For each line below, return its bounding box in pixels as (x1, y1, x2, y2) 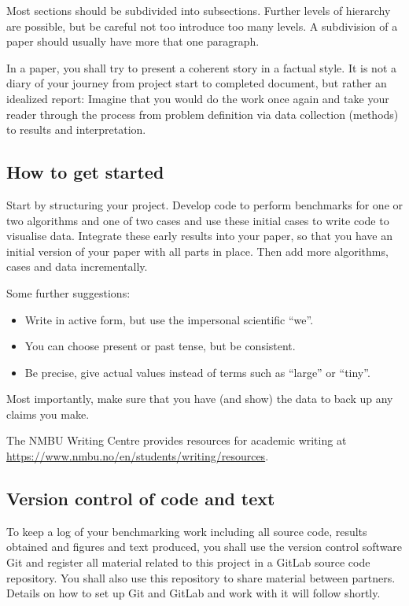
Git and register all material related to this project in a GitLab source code (6, 554, 370, 571)
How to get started (6, 160, 164, 184)
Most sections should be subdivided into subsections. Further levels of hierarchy (6, 2, 391, 18)
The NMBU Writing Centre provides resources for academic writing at (6, 432, 347, 449)
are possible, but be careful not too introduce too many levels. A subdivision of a (6, 17, 398, 34)
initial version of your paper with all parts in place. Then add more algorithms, (6, 242, 389, 259)
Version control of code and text (6, 486, 275, 511)
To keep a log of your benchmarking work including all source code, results (6, 523, 367, 539)
